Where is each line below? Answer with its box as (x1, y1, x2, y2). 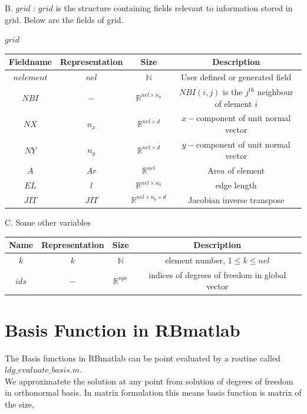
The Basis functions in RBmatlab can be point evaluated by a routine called (5, 351, 280, 364)
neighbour (257, 85, 293, 97)
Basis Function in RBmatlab (5, 317, 240, 341)
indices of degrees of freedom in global (148, 268, 286, 281)
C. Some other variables (5, 216, 91, 229)
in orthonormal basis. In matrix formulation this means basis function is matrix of (5, 386, 302, 399)
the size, (5, 398, 34, 410)
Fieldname (9, 56, 52, 68)
